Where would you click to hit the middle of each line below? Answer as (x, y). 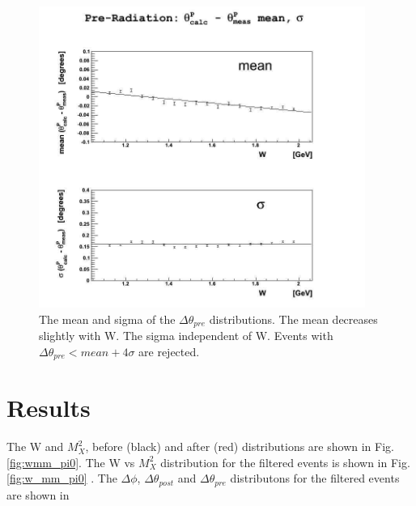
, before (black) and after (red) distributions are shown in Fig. (240, 446)
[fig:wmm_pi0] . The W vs (71, 462)
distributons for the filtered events (315, 478)
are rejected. (169, 351)
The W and (35, 446)
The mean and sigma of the (107, 319)
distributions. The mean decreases (293, 319)
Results (49, 408)
